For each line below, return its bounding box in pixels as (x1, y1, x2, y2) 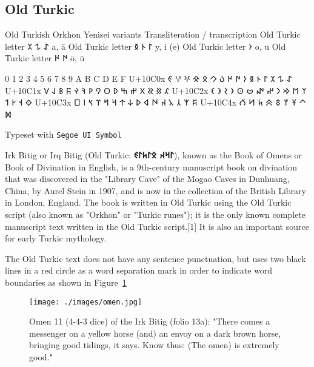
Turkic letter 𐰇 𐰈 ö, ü (5, 52, 85, 64)
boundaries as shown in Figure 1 (5, 275, 127, 288)
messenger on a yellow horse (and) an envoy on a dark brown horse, (29, 326, 281, 339)
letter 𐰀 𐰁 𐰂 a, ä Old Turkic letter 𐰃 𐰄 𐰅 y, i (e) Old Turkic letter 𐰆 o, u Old (5, 39, 286, 52)
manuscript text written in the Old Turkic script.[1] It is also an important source (5, 220, 309, 232)
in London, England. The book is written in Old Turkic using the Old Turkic (5, 196, 292, 209)
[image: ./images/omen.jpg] (29, 297, 142, 306)
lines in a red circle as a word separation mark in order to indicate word (5, 264, 273, 277)
